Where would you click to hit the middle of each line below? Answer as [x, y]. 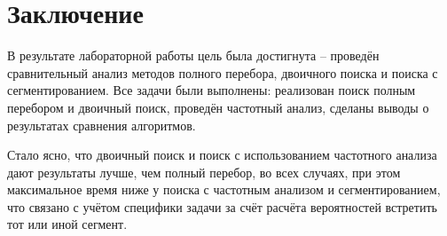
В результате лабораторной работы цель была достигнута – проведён [193, 55]
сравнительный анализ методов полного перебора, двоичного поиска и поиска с [223, 72]
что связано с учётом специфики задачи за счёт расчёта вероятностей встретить [222, 206]
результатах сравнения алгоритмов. [102, 125]
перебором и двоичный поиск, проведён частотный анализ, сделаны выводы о [218, 107]
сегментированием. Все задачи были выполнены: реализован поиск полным [212, 90]
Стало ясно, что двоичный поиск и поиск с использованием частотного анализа [222, 155]
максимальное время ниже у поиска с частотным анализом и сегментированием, [224, 189]
